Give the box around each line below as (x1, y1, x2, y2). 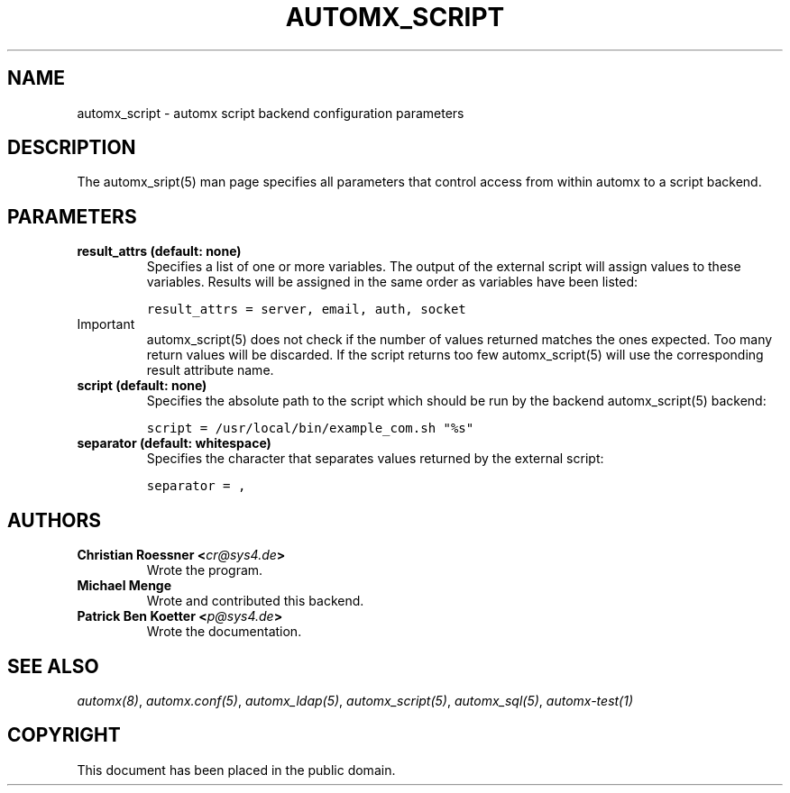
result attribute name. (146, 362, 274, 378)
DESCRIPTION (7, 136, 136, 160)
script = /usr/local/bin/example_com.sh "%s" (146, 421, 474, 436)
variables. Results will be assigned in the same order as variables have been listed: (146, 274, 638, 290)
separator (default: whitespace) (77, 435, 271, 451)
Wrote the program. (146, 562, 263, 579)
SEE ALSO (7, 654, 99, 678)
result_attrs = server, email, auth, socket (146, 302, 466, 317)
